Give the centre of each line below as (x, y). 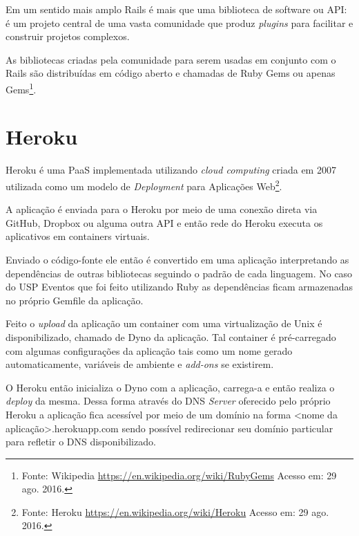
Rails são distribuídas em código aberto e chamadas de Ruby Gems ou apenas (171, 73)
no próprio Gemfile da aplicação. (75, 300)
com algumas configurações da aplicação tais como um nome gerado (149, 350)
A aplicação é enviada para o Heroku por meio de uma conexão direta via (162, 209)
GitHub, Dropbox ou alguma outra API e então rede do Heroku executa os (164, 222)
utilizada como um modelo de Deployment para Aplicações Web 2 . (144, 185)
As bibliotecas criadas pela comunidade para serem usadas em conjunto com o (171, 59)
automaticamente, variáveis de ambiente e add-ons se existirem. (140, 364)
